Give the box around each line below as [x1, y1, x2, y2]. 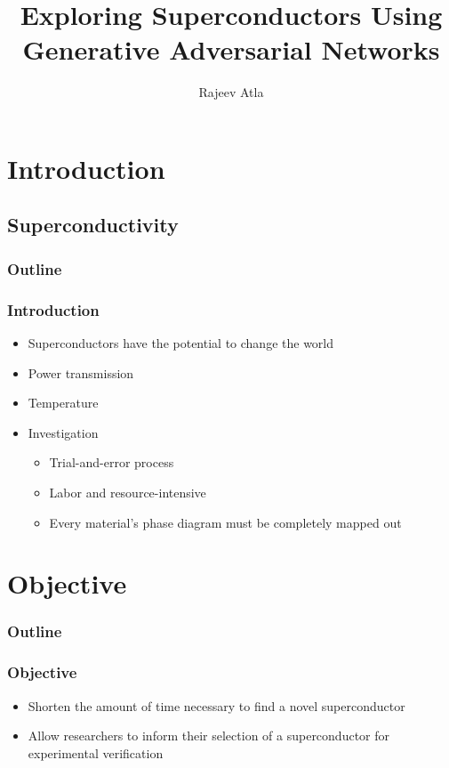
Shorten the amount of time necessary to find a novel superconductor [28, 696, 405, 715]
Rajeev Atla [198, 83, 264, 101]
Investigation [28, 423, 99, 441]
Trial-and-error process [49, 453, 174, 472]
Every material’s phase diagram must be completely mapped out [49, 513, 402, 531]
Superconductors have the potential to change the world [28, 333, 334, 352]
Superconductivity [7, 211, 179, 238]
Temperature [28, 393, 99, 412]
